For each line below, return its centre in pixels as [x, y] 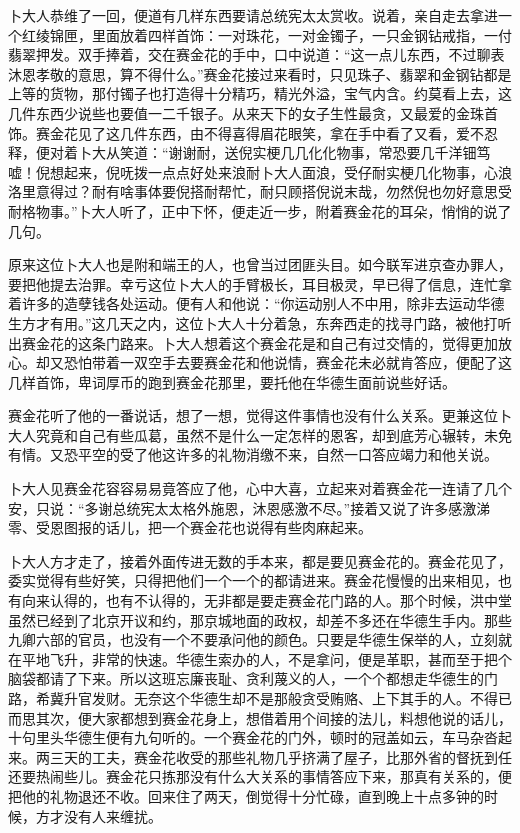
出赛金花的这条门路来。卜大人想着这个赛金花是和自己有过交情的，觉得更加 [253, 342]
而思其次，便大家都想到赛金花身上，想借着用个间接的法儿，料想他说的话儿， [260, 717]
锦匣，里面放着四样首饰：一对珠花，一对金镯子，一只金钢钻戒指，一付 [280, 34]
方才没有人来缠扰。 [98, 815]
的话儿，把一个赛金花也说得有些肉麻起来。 [231, 527]
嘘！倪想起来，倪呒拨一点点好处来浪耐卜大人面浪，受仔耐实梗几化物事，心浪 [260, 171]
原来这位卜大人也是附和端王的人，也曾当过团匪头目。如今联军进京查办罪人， [260, 264]
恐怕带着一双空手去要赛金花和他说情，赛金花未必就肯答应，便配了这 [287, 362]
